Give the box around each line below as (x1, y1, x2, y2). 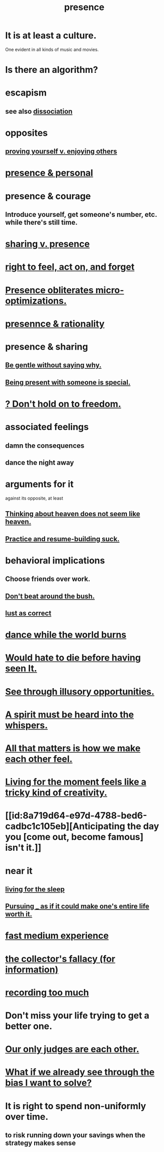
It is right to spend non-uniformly (5, 1100, 146, 1112)
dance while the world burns (5, 629, 127, 640)
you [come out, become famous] (5, 832, 144, 843)
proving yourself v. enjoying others (5, 147, 117, 156)
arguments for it (5, 478, 74, 490)
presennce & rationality (5, 318, 105, 330)
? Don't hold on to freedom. (5, 398, 121, 409)
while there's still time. (5, 218, 78, 227)
